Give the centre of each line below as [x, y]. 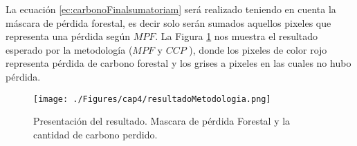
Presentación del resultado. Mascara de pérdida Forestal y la [162, 121]
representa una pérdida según [68, 36]
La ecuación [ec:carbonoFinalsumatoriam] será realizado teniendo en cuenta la [171, 9]
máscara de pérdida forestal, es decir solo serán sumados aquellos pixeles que [168, 22]
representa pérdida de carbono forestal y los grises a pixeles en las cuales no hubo [178, 63]
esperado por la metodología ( [69, 49]
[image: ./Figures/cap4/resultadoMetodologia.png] [152, 99]
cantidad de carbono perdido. [95, 134]
